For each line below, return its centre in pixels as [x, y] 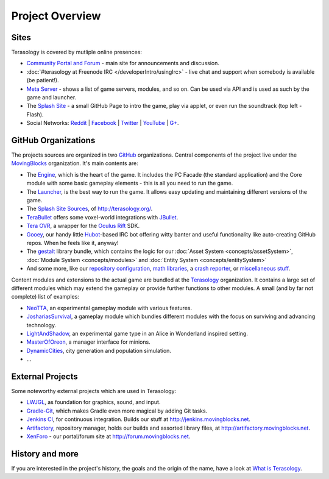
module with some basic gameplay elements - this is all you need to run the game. [130, 183]
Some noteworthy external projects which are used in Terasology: [94, 391]
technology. [41, 325]
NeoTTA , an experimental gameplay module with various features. [109, 308]
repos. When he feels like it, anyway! [73, 243]
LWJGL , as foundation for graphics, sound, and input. [94, 402]
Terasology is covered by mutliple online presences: [77, 52]
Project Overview [56, 16]
